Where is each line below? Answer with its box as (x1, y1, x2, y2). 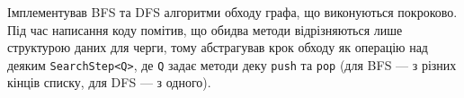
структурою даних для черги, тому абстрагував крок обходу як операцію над (7, 38, 428, 57)
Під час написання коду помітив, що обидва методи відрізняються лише (7, 20, 403, 39)
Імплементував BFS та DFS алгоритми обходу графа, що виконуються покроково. (7, 3, 458, 21)
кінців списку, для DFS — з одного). (7, 73, 211, 92)
